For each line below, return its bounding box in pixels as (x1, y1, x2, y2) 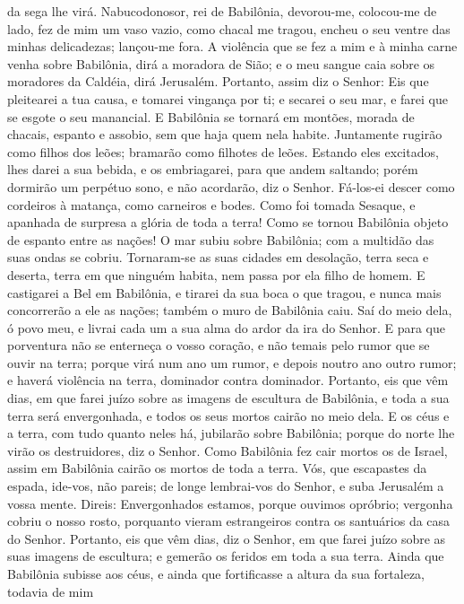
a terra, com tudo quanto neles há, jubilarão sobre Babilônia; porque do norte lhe (7, 424, 455, 442)
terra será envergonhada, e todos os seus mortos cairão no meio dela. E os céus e (7, 406, 450, 425)
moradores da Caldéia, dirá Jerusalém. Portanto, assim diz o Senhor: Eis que (7, 72, 429, 91)
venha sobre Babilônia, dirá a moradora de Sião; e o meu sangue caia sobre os (7, 54, 435, 73)
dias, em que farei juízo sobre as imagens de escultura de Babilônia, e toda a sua (7, 389, 450, 407)
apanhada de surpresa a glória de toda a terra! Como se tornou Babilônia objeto (7, 213, 449, 232)
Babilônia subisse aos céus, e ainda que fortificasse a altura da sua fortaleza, (7, 565, 425, 582)
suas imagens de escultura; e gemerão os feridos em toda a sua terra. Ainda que (7, 547, 444, 565)
